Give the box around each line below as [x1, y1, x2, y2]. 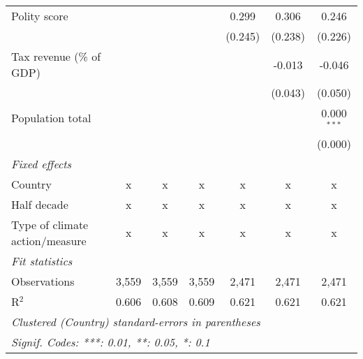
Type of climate [11, 216, 89, 233]
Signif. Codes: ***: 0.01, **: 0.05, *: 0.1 [11, 333, 210, 350]
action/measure [11, 232, 87, 249]
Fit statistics [11, 252, 73, 269]
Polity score [11, 8, 68, 24]
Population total [11, 110, 91, 126]
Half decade [11, 196, 68, 212]
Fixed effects [11, 155, 72, 172]
